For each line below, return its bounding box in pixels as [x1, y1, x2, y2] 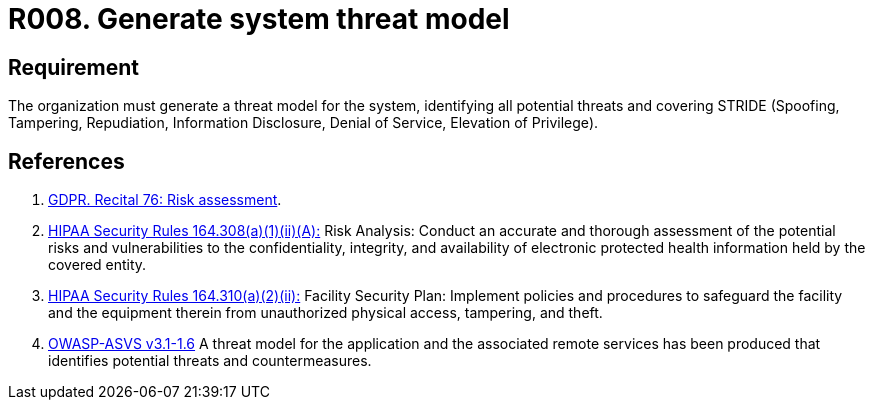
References [8, 148, 125, 174]
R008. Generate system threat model [8, 2, 510, 36]
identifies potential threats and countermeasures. [48, 352, 372, 370]
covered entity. [48, 256, 147, 274]
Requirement [8, 54, 140, 80]
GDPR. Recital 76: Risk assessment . [48, 191, 282, 209]
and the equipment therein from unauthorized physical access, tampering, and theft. [48, 304, 603, 322]
